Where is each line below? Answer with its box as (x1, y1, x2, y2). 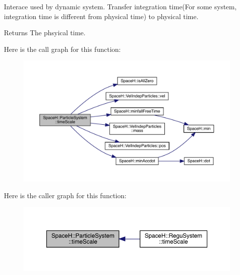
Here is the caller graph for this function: (4, 190, 127, 200)
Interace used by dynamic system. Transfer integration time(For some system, (4, 1, 237, 11)
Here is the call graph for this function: (4, 44, 121, 54)
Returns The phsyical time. (4, 27, 86, 38)
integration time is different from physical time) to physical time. (4, 11, 199, 21)
